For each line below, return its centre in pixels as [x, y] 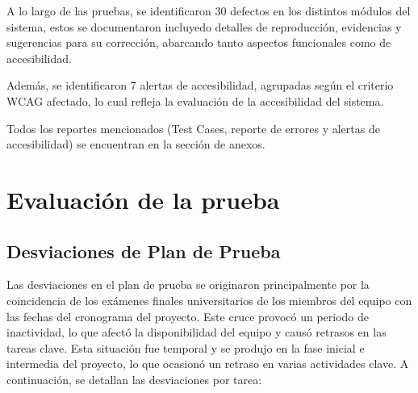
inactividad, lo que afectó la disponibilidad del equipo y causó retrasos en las [196, 332]
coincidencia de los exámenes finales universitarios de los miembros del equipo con [209, 300]
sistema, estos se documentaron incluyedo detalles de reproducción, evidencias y [204, 26]
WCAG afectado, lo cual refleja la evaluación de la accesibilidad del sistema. [195, 100]
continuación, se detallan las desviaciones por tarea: [134, 379]
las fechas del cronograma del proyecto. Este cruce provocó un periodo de [188, 316]
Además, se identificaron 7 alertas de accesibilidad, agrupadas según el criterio [200, 85]
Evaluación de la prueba [143, 199]
